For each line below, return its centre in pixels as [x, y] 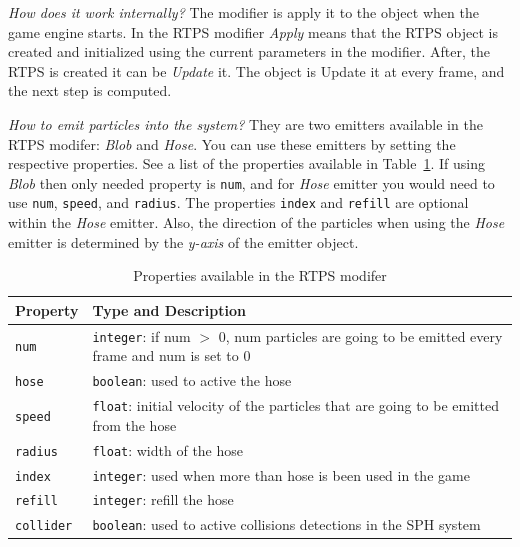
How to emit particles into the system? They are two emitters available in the [245, 123]
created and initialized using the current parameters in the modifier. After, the [249, 51]
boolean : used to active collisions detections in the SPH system [286, 524]
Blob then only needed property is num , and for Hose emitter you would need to [251, 182]
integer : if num [141, 335]
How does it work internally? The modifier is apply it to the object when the [243, 12]
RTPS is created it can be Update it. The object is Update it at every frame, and [256, 70]
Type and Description [169, 309]
